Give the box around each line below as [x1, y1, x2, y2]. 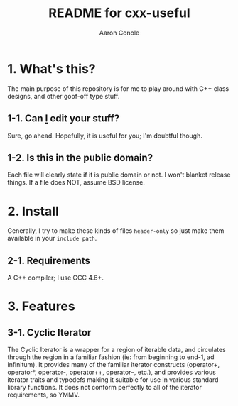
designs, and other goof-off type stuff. [7, 92, 120, 100]
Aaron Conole [99, 28, 140, 37]
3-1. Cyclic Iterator [7, 327, 92, 339]
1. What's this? [7, 60, 96, 77]
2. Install [7, 203, 59, 219]
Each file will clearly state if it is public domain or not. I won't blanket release [7, 170, 231, 179]
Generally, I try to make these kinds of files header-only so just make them [7, 226, 225, 235]
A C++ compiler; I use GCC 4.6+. [7, 273, 104, 282]
